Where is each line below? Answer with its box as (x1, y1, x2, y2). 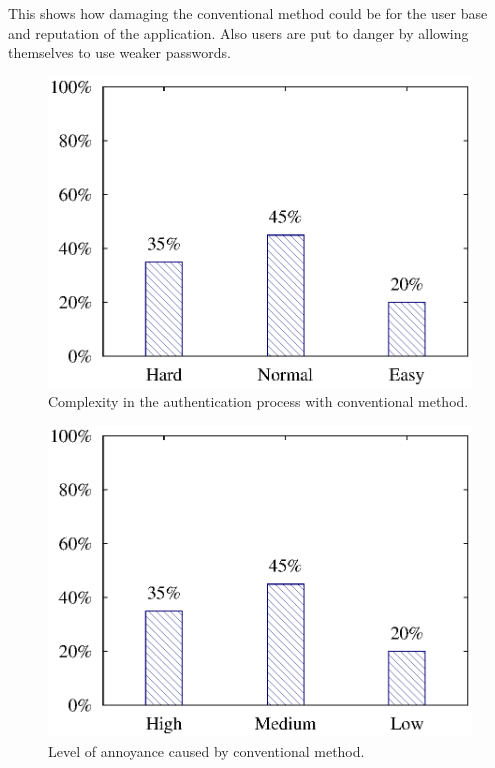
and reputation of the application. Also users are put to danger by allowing (8, 22, 469, 43)
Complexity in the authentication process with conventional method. (48, 391, 469, 412)
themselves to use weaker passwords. (8, 42, 231, 63)
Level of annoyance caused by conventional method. (48, 740, 365, 761)
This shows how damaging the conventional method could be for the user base (8, 3, 488, 23)
